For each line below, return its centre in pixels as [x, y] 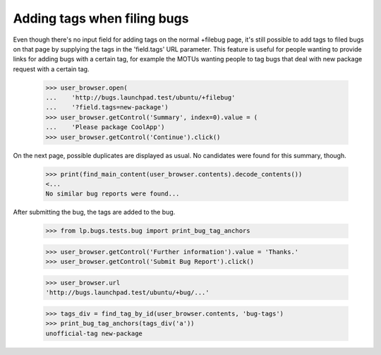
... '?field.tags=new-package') [107, 107]
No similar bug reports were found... [113, 194]
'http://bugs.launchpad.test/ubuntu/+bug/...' [127, 293]
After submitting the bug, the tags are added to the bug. [94, 212]
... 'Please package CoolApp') [105, 127]
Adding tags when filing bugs [101, 18]
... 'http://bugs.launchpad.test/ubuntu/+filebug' [140, 98]
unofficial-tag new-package [94, 333]
